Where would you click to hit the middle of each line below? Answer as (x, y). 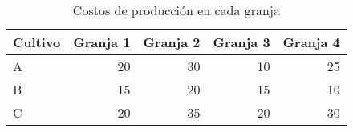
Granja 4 (311, 42)
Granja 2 (172, 42)
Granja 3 (241, 42)
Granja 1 (102, 42)
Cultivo (37, 42)
